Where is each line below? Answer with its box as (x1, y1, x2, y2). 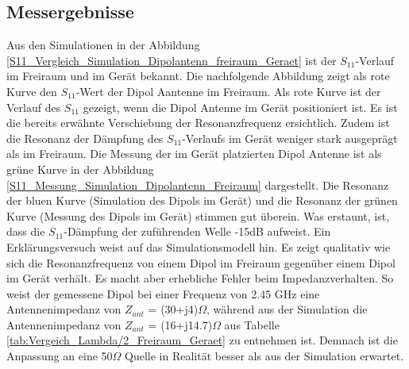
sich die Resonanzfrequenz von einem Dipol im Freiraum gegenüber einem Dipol (6, 254, 395, 271)
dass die (6, 223, 45, 240)
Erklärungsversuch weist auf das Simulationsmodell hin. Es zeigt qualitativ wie (6, 238, 391, 255)
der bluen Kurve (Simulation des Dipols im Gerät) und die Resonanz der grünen (6, 192, 398, 209)
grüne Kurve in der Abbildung (6, 160, 154, 177)
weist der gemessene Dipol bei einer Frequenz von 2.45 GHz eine (6, 285, 320, 302)
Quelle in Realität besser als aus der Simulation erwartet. (125, 348, 404, 364)
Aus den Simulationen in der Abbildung (6, 37, 200, 53)
